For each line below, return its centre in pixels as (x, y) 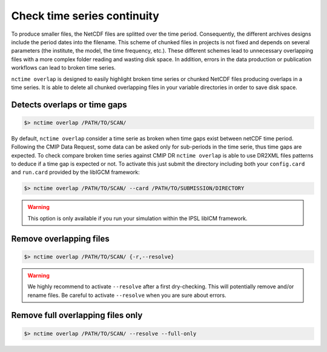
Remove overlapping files (61, 238)
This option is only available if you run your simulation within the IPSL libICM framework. (137, 218)
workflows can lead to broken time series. (64, 68)
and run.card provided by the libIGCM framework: (75, 172)
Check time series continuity (85, 16)
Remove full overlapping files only (77, 315)
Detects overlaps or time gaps (69, 105)
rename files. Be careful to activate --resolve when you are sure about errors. (127, 295)
